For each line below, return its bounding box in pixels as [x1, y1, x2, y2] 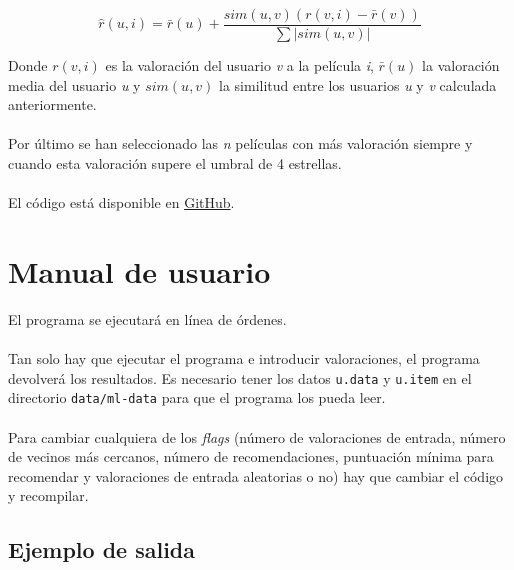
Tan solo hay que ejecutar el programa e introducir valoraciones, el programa [8, 348, 480, 369]
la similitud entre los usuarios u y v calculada [219, 74, 497, 95]
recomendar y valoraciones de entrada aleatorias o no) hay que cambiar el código [8, 465, 504, 486]
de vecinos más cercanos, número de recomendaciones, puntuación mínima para [8, 446, 494, 467]
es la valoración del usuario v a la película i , [105, 55, 374, 76]
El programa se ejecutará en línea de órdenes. [8, 308, 287, 329]
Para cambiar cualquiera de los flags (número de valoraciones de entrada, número [8, 426, 506, 447]
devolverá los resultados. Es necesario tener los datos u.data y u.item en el [8, 367, 472, 388]
